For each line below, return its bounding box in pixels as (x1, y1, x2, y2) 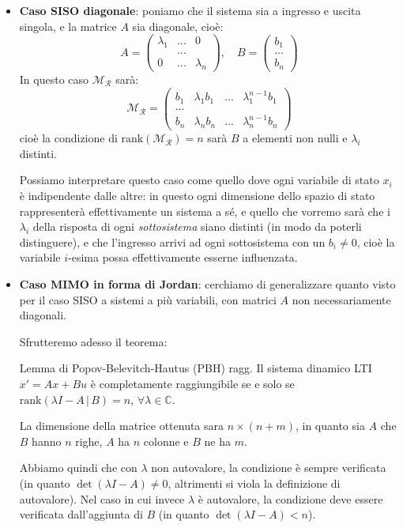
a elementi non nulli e (243, 130, 348, 146)
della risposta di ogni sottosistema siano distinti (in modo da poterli (32, 218, 362, 235)
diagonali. (19, 307, 66, 323)
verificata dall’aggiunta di (19, 506, 143, 522)
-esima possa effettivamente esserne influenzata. (68, 249, 298, 266)
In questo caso (19, 70, 89, 87)
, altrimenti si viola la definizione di (168, 474, 341, 491)
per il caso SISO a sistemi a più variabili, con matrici (19, 291, 277, 307)
